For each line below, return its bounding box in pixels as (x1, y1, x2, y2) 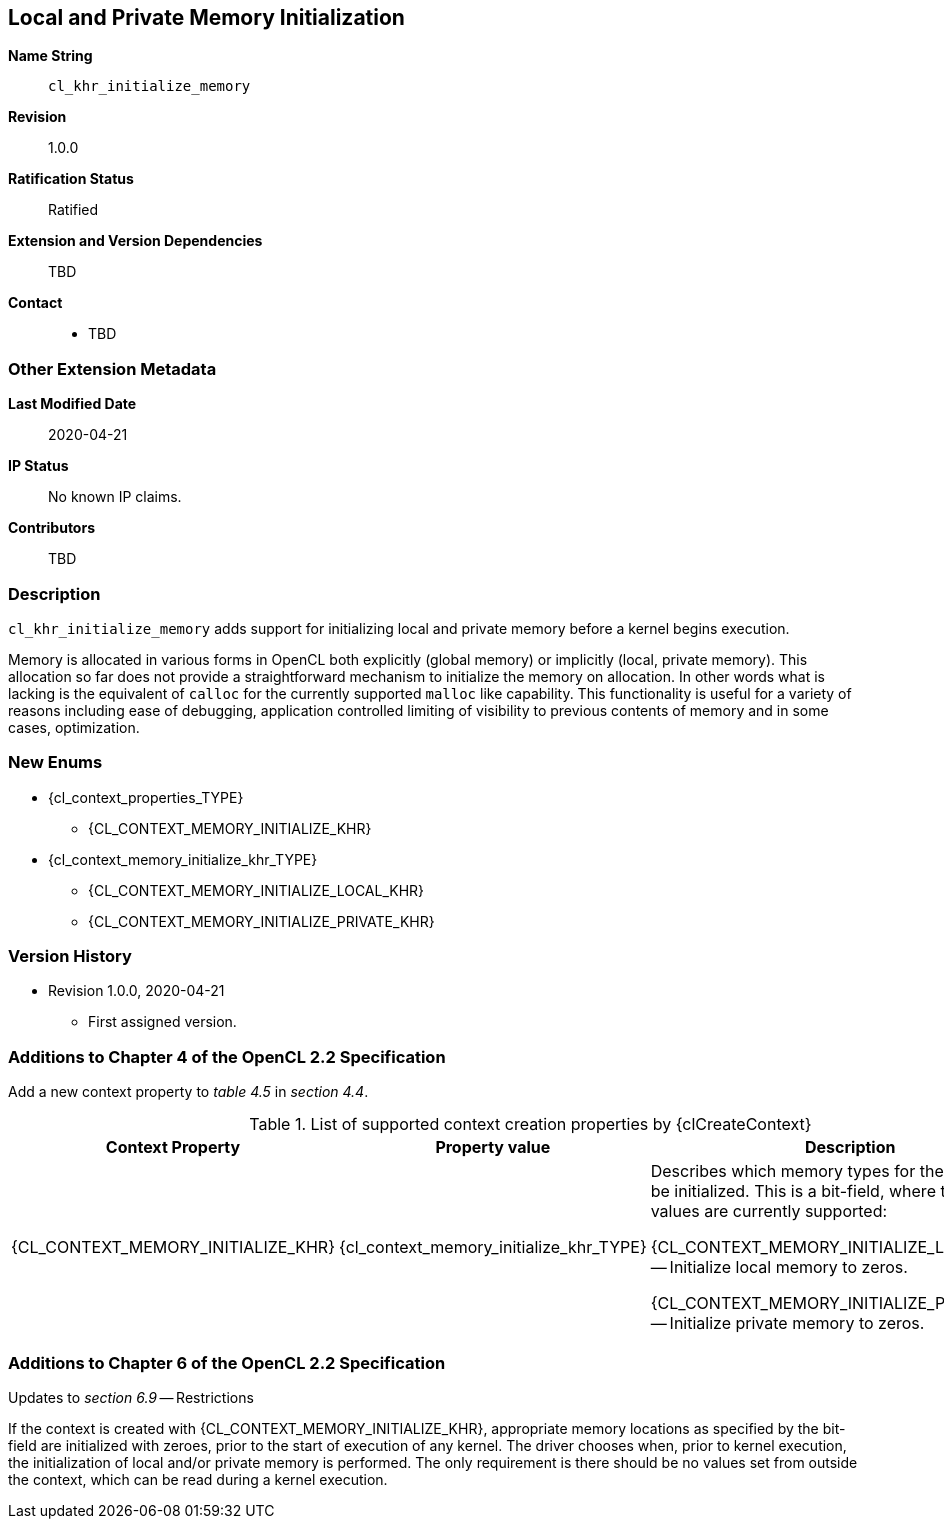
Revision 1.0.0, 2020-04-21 (48, 982, 225, 1000)
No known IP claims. (48, 488, 182, 506)
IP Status (8, 457, 69, 475)
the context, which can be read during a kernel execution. (8, 1470, 388, 1488)
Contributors (8, 519, 96, 537)
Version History (8, 946, 132, 967)
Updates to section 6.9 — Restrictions (8, 1388, 254, 1406)
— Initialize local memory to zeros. (650, 1257, 908, 1278)
